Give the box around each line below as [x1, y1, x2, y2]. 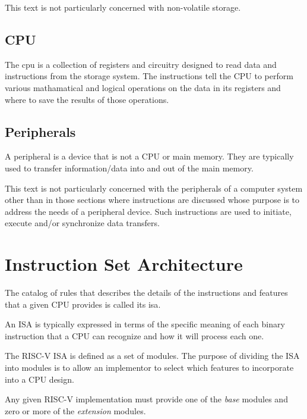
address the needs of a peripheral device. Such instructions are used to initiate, [5, 205, 292, 217]
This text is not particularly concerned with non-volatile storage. [5, 1, 241, 13]
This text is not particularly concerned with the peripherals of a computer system [5, 182, 303, 194]
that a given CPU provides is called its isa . [5, 298, 161, 310]
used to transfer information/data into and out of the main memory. [5, 161, 254, 174]
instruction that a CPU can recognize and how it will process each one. [5, 329, 264, 342]
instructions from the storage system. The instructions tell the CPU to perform [5, 70, 293, 82]
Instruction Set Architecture [5, 252, 243, 276]
